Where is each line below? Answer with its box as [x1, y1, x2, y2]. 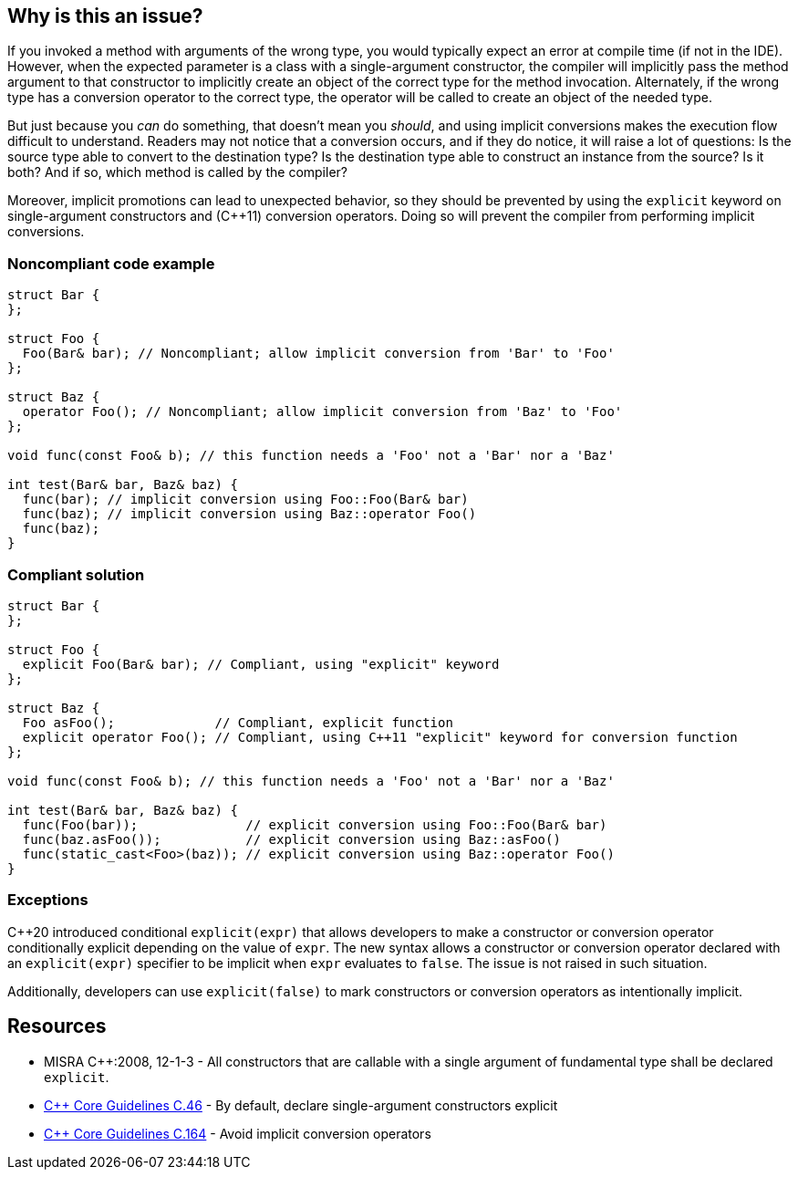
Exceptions [7, 891, 88, 910]
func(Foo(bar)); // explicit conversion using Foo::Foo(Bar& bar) [22, 817, 607, 832]
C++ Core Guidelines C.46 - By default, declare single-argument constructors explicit [44, 1097, 558, 1113]
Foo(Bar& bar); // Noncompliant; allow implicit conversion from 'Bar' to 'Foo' [22, 346, 615, 361]
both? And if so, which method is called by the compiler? [7, 164, 347, 181]
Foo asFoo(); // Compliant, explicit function [22, 714, 453, 730]
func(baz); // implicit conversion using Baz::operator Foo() [22, 506, 477, 522]
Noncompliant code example [7, 254, 215, 273]
